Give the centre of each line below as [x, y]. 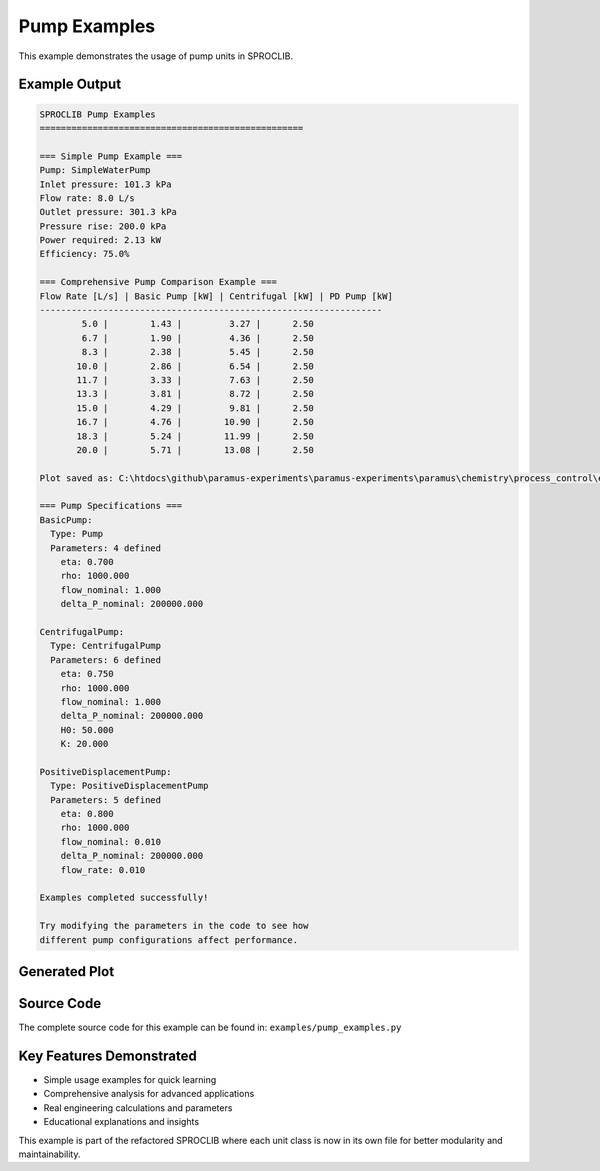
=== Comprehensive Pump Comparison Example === [158, 282]
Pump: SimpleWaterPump [95, 170]
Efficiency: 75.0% [84, 254]
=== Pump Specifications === [111, 506]
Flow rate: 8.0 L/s [87, 198]
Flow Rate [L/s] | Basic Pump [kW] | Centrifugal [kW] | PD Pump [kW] [216, 296]
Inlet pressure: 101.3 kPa [105, 184]
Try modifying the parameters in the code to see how [174, 926]
